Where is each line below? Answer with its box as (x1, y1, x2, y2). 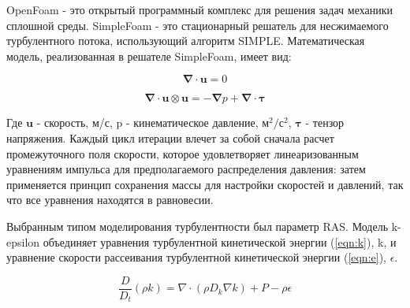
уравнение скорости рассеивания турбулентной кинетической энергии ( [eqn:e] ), (6, 249, 387, 265)
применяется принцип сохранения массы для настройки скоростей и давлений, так (6, 176, 404, 192)
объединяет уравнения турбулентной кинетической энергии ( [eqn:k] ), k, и (43, 233, 397, 250)
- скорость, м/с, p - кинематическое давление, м (36, 114, 270, 131)
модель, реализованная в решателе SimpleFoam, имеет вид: (6, 47, 292, 64)
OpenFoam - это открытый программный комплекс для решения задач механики (6, 2, 393, 17)
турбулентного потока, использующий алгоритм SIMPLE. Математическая (6, 32, 365, 49)
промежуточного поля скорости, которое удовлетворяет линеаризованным (6, 145, 359, 161)
